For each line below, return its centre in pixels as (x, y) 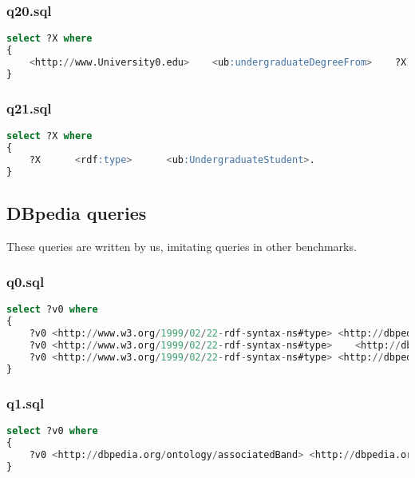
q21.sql (29, 108)
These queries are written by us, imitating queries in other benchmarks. (182, 246)
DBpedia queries (77, 212)
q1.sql (26, 402)
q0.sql (26, 282)
